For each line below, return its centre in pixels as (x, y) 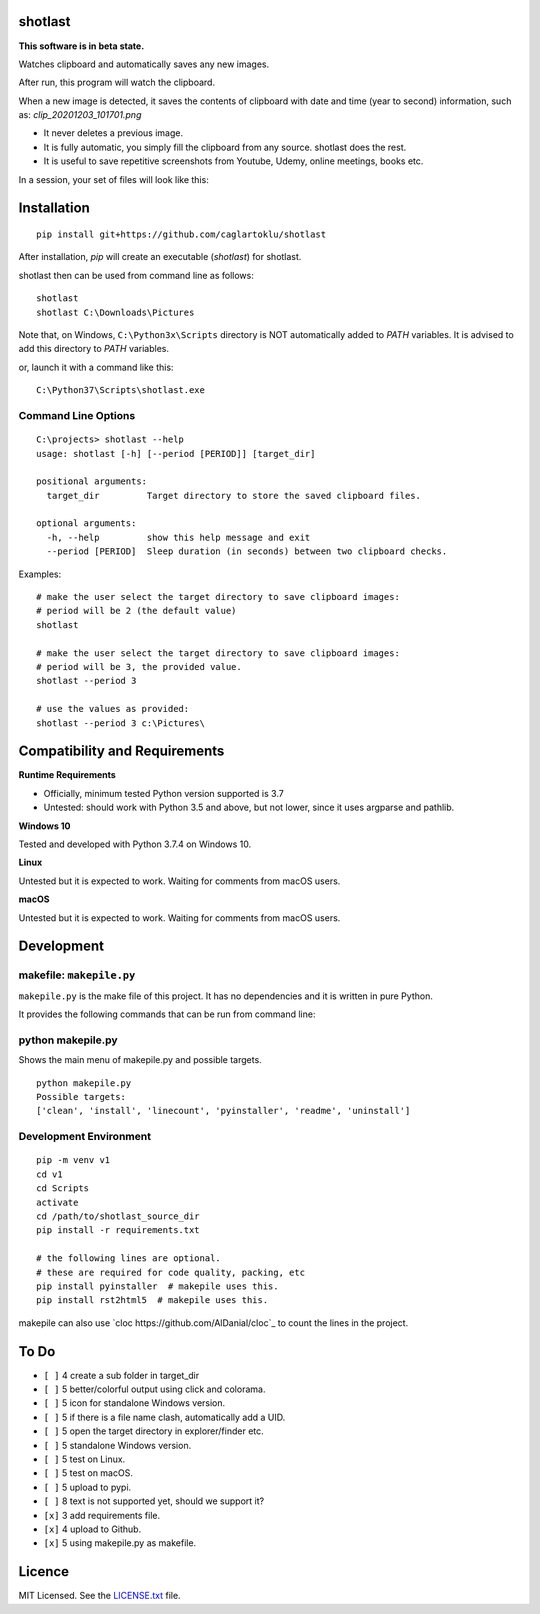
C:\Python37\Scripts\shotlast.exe (120, 390)
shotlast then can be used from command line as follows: (136, 275)
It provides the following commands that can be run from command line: (167, 1014)
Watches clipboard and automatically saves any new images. (144, 64)
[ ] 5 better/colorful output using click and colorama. (154, 1389)
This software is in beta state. (81, 46)
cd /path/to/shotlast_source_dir (118, 1216)
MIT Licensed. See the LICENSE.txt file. (99, 1596)
